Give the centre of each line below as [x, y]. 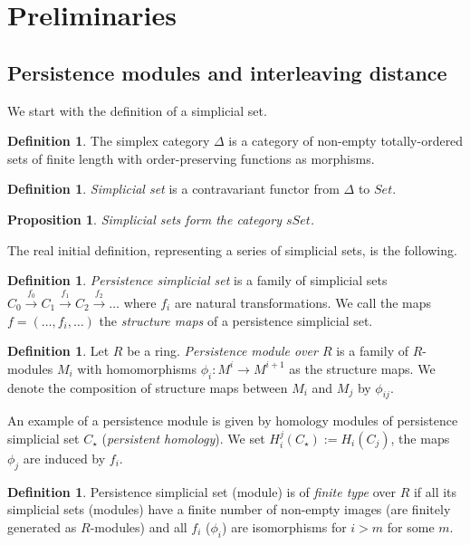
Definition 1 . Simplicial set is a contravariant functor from [173, 189]
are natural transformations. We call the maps [303, 302]
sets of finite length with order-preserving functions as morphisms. [191, 158]
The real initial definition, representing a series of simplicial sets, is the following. [232, 249]
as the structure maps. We [362, 368]
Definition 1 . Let [58, 351]
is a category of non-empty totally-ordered [346, 141]
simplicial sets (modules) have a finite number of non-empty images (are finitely [229, 509]
